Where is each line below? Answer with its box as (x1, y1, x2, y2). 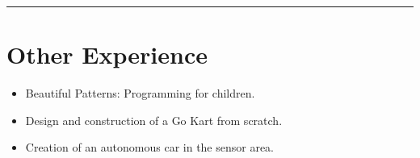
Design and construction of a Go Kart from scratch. (25, 111, 283, 128)
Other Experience (6, 38, 208, 71)
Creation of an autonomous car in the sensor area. (25, 139, 275, 156)
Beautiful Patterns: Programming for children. (25, 85, 255, 102)
